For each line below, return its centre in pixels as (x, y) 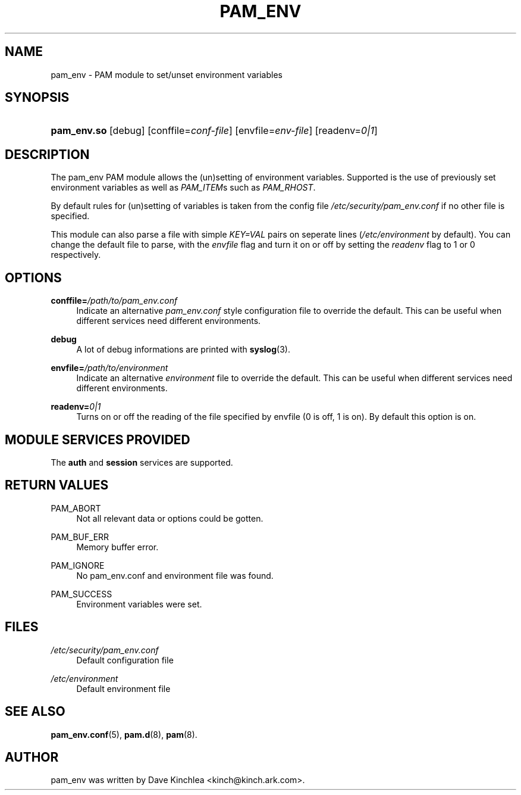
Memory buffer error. (117, 547)
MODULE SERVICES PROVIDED (98, 439)
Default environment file (123, 688)
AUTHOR (32, 757)
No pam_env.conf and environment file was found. (175, 575)
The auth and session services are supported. (142, 462)
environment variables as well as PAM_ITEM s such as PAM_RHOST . (183, 188)
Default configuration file (125, 660)
